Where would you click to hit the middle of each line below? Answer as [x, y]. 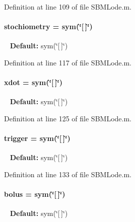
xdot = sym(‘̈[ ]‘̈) [33, 82]
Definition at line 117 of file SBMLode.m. [68, 62]
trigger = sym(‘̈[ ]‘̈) [37, 138]
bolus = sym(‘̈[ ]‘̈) [35, 194]
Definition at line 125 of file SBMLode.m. [68, 118]
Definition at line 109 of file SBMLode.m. [68, 7]
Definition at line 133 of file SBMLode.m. [68, 174]
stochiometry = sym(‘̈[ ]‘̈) [48, 26]
